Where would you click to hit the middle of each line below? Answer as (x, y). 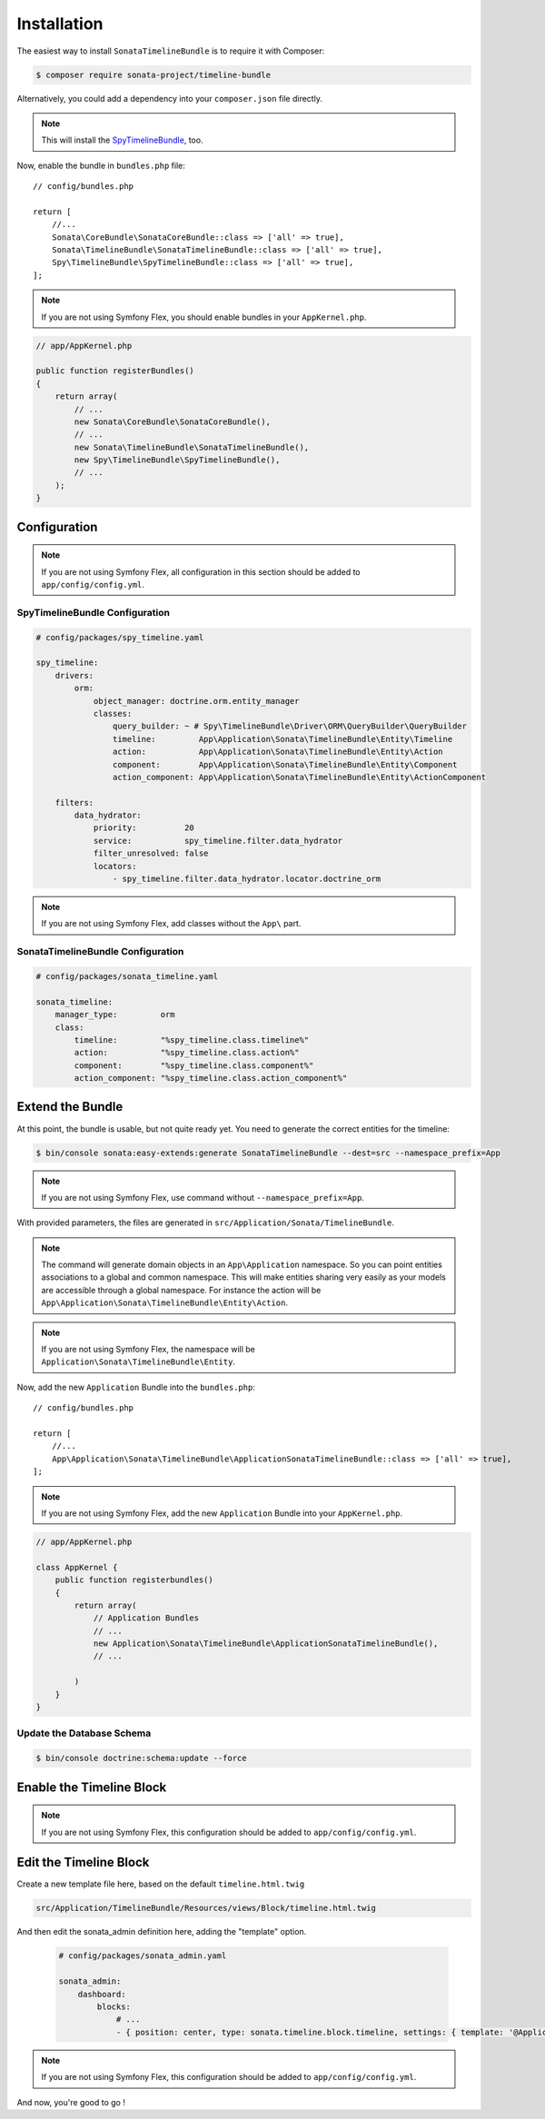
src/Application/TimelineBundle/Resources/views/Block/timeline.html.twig (206, 1908)
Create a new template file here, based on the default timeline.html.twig (161, 1884)
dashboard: (102, 1994)
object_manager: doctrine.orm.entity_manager (196, 701)
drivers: (74, 675)
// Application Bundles (146, 1618)
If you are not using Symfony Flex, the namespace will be (149, 1350)
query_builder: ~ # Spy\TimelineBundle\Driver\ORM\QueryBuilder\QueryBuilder (290, 726)
